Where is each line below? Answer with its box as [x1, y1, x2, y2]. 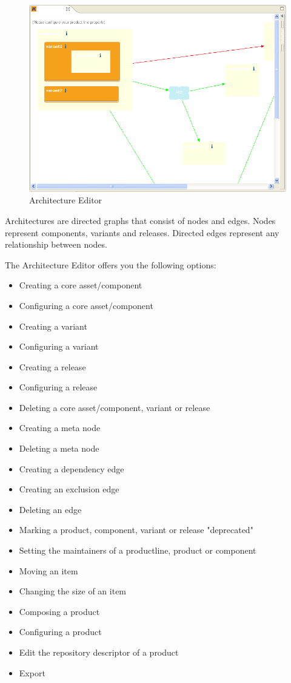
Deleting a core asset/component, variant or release [19, 401, 210, 413]
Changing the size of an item [19, 585, 127, 597]
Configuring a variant [19, 340, 99, 353]
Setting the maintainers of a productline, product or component [19, 544, 256, 557]
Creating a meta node [19, 421, 101, 434]
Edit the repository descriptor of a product [19, 646, 179, 658]
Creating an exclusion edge [19, 483, 119, 495]
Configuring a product [19, 625, 102, 638]
